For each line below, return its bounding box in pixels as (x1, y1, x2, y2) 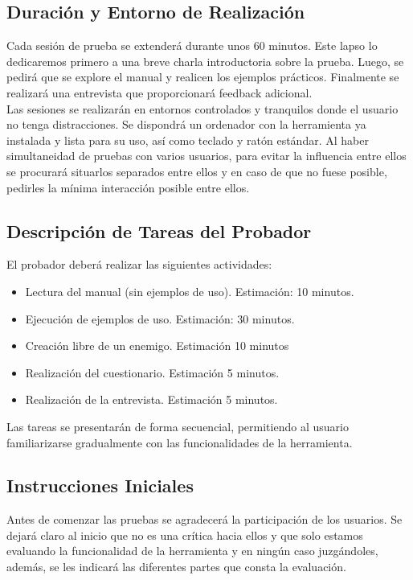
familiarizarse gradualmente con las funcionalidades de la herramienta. (6, 434, 353, 450)
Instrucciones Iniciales (6, 473, 194, 498)
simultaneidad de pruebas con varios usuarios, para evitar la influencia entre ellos (6, 147, 407, 164)
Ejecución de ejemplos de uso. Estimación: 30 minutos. (25, 310, 295, 327)
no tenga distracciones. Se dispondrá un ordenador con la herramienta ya (6, 116, 366, 133)
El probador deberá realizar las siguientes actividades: (6, 256, 272, 273)
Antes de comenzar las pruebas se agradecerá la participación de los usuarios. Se (6, 511, 403, 528)
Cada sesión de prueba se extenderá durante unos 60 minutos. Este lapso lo (6, 37, 378, 54)
